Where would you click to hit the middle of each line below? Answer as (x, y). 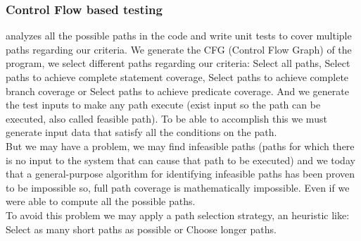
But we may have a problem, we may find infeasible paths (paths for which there (180, 146)
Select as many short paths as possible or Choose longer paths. (141, 229)
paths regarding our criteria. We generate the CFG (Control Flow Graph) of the (179, 49)
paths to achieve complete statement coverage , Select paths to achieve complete (177, 77)
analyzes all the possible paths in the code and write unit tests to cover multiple (179, 36)
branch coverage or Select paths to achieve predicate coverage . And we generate (177, 91)
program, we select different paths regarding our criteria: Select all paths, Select (178, 63)
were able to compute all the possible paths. (101, 201)
